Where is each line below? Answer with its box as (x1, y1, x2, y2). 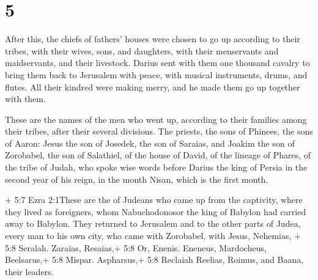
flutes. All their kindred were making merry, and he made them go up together (5, 80, 300, 93)
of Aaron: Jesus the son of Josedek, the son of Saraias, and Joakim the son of (5, 136, 295, 149)
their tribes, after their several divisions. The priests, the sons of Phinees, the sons (5, 125, 313, 138)
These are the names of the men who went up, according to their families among (5, 112, 307, 125)
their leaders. (5, 265, 54, 278)
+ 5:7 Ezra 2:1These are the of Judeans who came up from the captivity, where (5, 193, 303, 206)
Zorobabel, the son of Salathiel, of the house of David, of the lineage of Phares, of (5, 149, 311, 161)
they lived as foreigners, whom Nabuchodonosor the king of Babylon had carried (5, 205, 306, 218)
